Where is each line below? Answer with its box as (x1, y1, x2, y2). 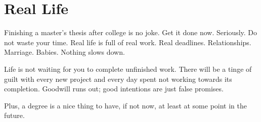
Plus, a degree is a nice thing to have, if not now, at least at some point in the (4, 100, 247, 110)
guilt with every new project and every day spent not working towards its (4, 73, 232, 84)
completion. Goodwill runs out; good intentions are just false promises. (4, 83, 224, 94)
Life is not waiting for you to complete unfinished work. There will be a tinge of (4, 63, 252, 74)
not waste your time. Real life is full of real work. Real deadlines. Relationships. (4, 37, 251, 47)
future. (4, 110, 25, 120)
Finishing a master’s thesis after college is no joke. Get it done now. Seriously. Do (4, 27, 257, 38)
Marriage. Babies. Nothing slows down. (4, 47, 125, 57)
